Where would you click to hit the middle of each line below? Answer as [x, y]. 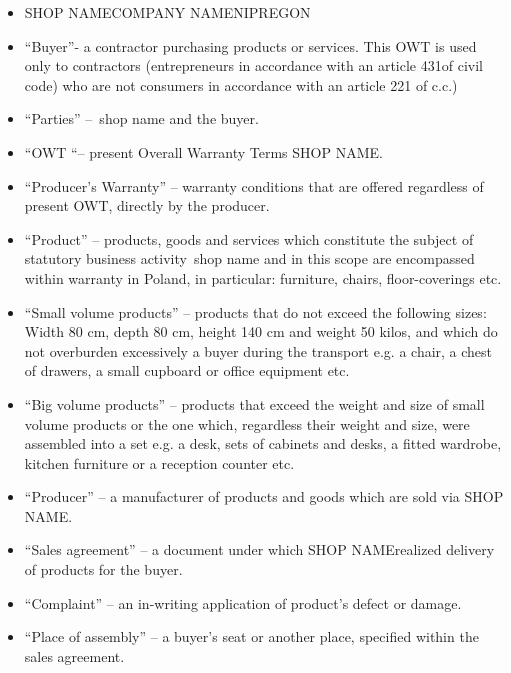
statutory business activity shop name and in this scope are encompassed [249, 258]
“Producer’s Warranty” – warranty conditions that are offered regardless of [254, 185]
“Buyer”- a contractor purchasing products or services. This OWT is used [250, 45]
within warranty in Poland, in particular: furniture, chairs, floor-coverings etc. [263, 277]
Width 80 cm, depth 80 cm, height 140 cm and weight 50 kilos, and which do [261, 331]
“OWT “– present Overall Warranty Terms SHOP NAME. [203, 151]
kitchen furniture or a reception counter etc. [159, 462]
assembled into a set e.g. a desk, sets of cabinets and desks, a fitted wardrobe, [263, 443]
